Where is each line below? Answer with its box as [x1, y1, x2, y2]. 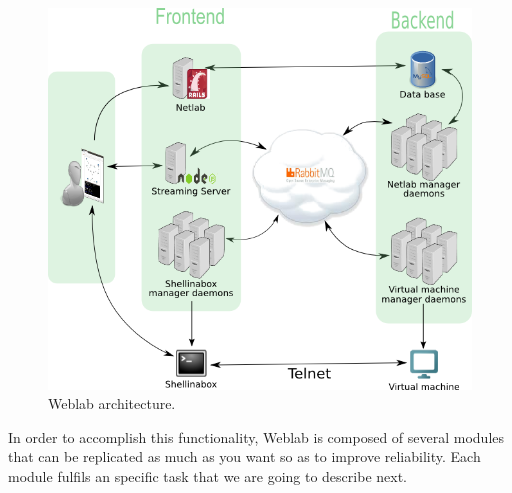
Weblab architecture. [48, 393, 176, 414]
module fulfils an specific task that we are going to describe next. [8, 465, 407, 486]
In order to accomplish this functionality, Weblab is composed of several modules [8, 426, 505, 447]
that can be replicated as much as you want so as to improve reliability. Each [8, 446, 481, 467]
